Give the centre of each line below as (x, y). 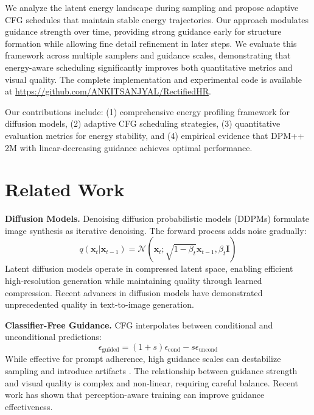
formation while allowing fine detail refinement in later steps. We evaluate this (151, 43)
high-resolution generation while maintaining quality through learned (134, 281)
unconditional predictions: (53, 337)
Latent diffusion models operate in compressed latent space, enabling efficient (149, 268)
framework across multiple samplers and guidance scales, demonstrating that (148, 55)
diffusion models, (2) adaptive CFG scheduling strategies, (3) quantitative (143, 123)
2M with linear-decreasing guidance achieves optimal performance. (129, 147)
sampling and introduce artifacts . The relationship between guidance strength (151, 371)
